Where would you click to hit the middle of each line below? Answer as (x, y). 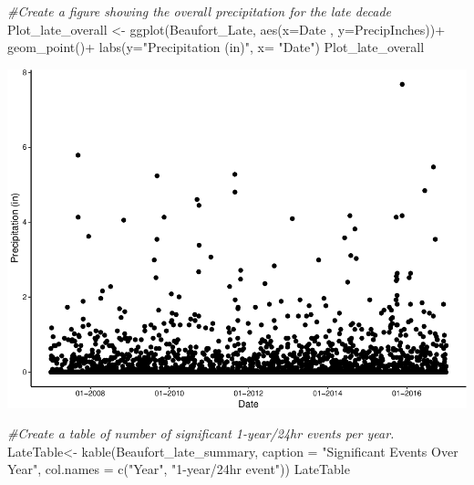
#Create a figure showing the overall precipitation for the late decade (199, 11)
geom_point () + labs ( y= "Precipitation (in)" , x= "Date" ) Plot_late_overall (216, 47)
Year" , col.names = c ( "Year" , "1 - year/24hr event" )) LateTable (179, 469)
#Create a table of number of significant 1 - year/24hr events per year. (201, 433)
